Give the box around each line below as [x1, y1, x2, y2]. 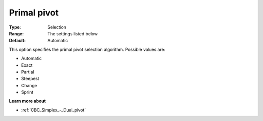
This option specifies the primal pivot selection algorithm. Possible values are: [9, 46, 166, 52]
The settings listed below [47, 30, 98, 36]
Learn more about [9, 98, 46, 104]
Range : [9, 30, 24, 36]
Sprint [21, 90, 34, 95]
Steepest [21, 76, 39, 82]
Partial [21, 69, 34, 75]
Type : [9, 24, 21, 30]
